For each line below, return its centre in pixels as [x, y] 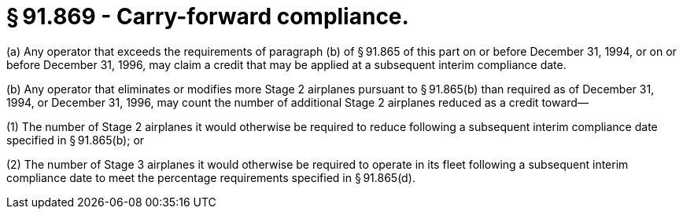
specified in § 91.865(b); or [76, 140]
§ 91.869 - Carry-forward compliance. [208, 16]
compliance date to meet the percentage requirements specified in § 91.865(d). [211, 177]
